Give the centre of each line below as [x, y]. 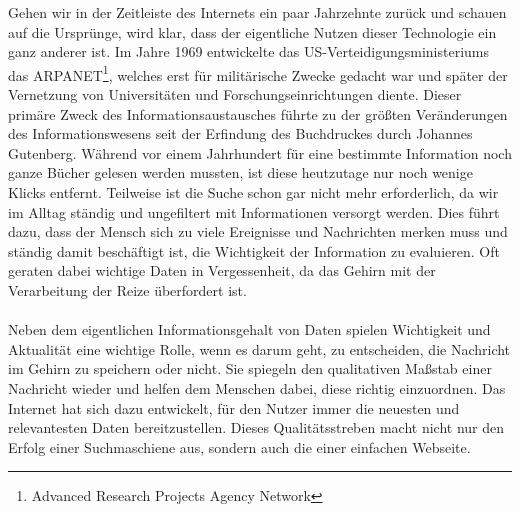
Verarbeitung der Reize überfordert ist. [127, 289]
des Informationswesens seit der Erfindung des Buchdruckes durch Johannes [240, 133]
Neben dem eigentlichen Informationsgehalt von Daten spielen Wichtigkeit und [249, 329]
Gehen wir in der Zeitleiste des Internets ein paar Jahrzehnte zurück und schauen [257, 12]
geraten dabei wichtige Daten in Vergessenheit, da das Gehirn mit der [222, 270]
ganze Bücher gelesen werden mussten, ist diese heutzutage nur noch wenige [240, 172]
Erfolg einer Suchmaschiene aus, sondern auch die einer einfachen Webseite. [239, 446]
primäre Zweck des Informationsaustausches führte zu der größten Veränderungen [258, 113]
